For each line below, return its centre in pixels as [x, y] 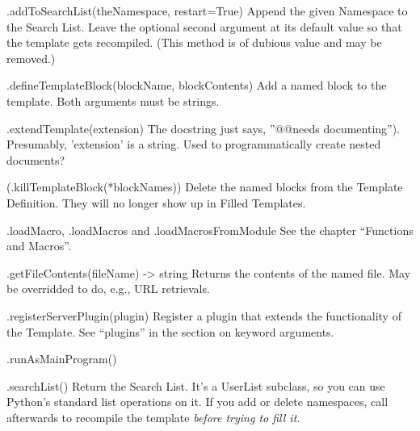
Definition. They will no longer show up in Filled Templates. [156, 202]
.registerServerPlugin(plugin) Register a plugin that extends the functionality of [204, 315]
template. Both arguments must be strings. [113, 100]
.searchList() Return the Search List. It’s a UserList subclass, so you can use [196, 385]
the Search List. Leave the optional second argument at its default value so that [204, 26]
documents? [36, 159]
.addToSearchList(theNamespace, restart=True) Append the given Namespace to [207, 10]
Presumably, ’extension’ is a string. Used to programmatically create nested [194, 144]
